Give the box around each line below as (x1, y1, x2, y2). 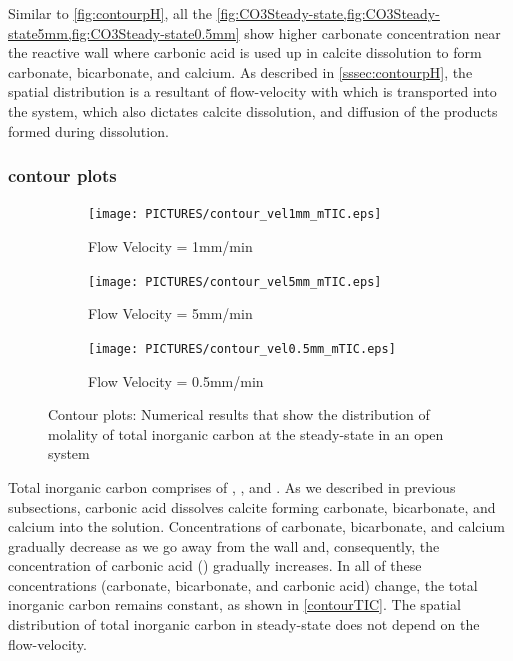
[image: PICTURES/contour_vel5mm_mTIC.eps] (88, 274, 382, 289)
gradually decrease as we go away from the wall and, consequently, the (8, 535, 440, 556)
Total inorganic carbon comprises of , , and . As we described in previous (8, 476, 456, 497)
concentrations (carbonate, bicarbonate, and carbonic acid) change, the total (8, 574, 478, 595)
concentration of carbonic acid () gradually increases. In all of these (8, 555, 422, 576)
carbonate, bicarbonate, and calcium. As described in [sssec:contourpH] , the (8, 61, 473, 82)
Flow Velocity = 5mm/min (88, 303, 253, 324)
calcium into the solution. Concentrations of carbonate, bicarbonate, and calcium (8, 516, 505, 537)
